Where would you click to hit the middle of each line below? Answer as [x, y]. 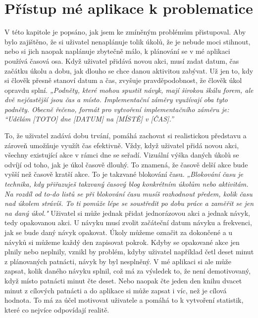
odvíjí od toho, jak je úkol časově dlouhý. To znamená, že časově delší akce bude [126, 164]
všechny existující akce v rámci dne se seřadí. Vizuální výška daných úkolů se [122, 155]
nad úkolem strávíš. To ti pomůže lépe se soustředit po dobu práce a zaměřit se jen [129, 203]
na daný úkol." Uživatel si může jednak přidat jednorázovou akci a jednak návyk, [127, 213]
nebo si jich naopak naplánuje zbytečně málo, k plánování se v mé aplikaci [117, 51]
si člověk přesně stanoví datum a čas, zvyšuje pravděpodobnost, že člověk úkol [123, 80]
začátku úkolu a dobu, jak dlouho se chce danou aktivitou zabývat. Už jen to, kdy [129, 70]
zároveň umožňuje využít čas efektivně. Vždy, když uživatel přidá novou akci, [122, 145]
